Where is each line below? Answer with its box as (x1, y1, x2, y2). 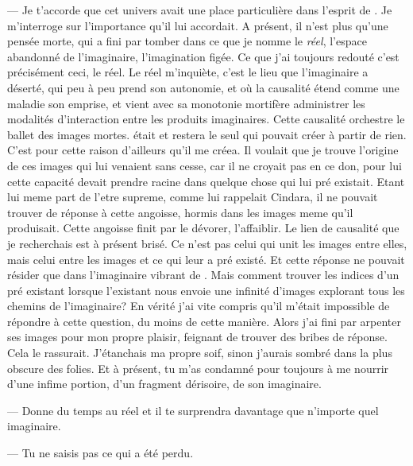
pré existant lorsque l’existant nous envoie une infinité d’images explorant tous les (7, 282, 405, 298)
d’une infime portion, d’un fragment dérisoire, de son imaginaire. (7, 375, 322, 392)
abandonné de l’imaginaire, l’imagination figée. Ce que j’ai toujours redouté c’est (7, 48, 399, 64)
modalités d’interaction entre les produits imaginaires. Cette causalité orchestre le (7, 111, 405, 127)
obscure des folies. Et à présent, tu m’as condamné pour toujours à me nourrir (7, 359, 389, 376)
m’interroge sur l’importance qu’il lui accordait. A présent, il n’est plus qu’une (7, 17, 388, 33)
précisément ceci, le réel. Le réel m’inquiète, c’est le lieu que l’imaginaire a (7, 64, 369, 80)
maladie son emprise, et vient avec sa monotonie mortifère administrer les (7, 95, 365, 111)
